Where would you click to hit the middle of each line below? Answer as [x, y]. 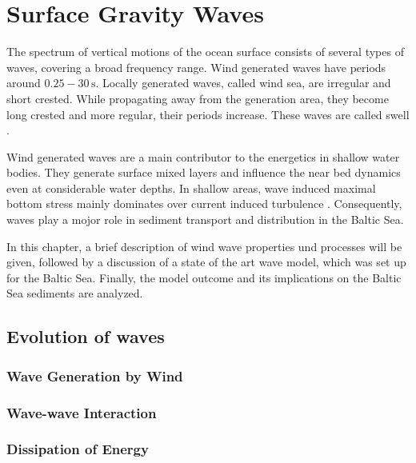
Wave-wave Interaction [82, 412]
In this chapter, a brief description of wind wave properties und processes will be [204, 246]
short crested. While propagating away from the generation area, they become [198, 98]
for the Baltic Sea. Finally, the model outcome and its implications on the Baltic [204, 277]
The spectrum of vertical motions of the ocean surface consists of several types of [205, 52]
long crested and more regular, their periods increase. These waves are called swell [208, 114]
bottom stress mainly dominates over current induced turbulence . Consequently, [204, 204]
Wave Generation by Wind [95, 375]
